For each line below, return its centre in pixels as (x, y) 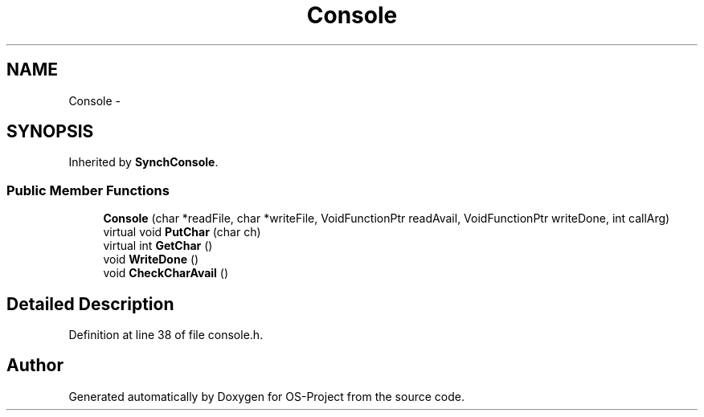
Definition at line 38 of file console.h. (166, 335)
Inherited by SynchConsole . (143, 162)
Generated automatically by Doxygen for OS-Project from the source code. (266, 396)
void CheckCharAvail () (166, 273)
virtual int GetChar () (158, 246)
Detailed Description (90, 304)
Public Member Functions (88, 190)
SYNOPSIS (50, 132)
